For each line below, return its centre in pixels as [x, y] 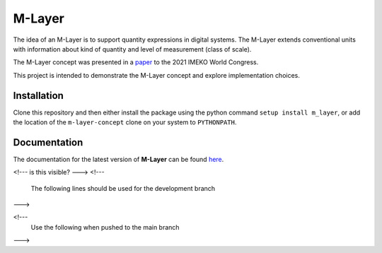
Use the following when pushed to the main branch [105, 227]
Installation [38, 95]
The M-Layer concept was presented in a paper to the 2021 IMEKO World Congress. [136, 62]
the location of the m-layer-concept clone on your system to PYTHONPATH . [125, 122]
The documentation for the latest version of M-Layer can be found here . [118, 159]
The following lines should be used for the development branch [123, 188]
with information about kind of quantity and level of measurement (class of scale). [132, 49]
